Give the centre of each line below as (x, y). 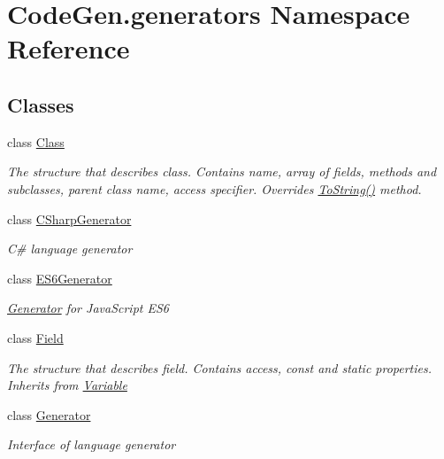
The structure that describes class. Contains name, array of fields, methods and (222, 171)
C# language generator (70, 249)
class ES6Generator (60, 278)
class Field (35, 337)
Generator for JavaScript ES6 (88, 308)
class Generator (49, 414)
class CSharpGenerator (69, 218)
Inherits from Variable (67, 385)
